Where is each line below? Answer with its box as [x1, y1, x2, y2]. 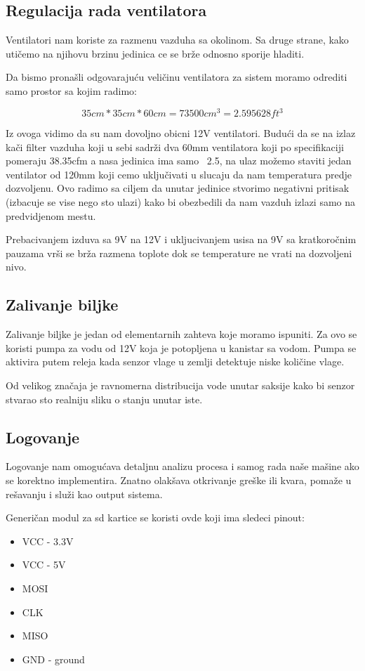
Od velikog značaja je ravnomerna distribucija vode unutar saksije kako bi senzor [6, 378, 355, 392]
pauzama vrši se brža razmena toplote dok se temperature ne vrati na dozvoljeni [6, 245, 352, 260]
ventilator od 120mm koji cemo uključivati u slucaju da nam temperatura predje [6, 167, 352, 181]
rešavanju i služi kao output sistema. [6, 486, 163, 501]
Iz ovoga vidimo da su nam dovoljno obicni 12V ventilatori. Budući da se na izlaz [6, 126, 356, 141]
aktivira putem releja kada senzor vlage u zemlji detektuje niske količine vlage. [6, 354, 345, 369]
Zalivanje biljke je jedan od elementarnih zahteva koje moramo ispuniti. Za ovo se [6, 327, 357, 341]
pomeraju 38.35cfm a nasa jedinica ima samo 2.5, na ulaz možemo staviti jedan [6, 153, 352, 168]
